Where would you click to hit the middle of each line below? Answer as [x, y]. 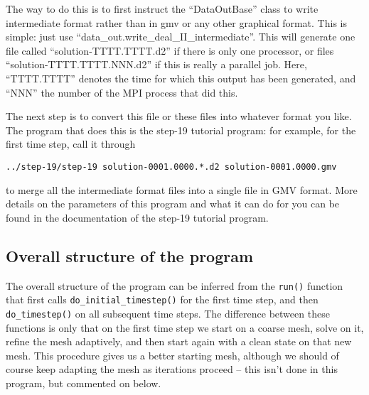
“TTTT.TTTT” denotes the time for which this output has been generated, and [181, 78]
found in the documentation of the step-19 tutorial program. [137, 217]
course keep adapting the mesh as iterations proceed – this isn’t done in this [172, 369]
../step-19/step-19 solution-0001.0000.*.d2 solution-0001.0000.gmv [171, 167]
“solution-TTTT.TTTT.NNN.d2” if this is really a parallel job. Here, [156, 64]
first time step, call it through [71, 144]
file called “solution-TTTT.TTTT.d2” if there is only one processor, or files [170, 50]
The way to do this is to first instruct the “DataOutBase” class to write [162, 9]
